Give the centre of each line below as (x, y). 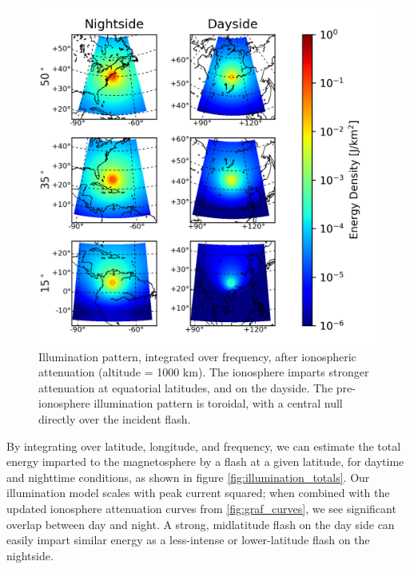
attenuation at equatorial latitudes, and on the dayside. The (186, 387)
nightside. (30, 555)
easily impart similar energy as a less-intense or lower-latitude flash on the (188, 540)
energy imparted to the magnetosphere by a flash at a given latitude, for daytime (205, 462)
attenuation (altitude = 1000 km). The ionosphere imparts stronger (204, 372)
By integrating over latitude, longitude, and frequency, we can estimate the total (204, 446)
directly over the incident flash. (115, 418)
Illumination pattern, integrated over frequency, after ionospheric (197, 356)
